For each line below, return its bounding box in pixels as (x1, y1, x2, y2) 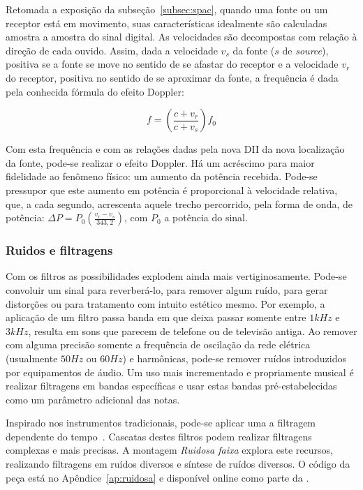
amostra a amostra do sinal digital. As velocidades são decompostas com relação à (6, 29, 357, 44)
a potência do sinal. (164, 210, 248, 225)
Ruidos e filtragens (6, 242, 113, 259)
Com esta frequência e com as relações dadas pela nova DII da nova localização (6, 142, 345, 156)
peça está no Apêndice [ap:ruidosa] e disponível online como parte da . (6, 470, 309, 484)
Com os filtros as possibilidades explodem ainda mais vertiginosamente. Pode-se (6, 269, 347, 283)
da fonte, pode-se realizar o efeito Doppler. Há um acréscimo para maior (6, 155, 315, 170)
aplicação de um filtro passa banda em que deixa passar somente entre (6, 310, 306, 325)
